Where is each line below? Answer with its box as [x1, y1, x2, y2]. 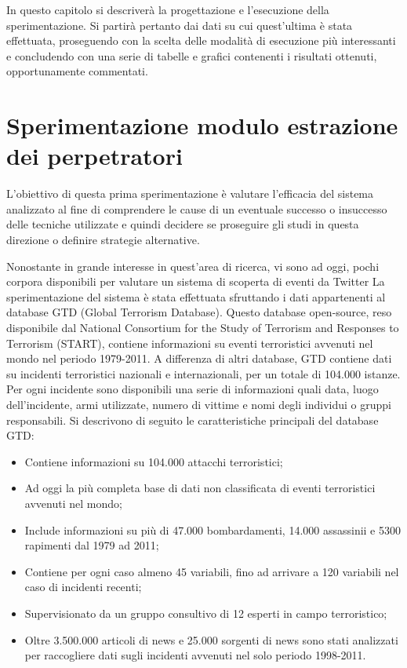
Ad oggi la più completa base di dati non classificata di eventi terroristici [24, 480, 376, 496]
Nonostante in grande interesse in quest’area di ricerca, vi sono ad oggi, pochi [6, 257, 380, 274]
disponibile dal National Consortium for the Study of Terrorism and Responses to [6, 319, 399, 336]
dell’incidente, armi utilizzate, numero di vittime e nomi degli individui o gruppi [6, 396, 391, 412]
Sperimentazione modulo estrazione [6, 109, 398, 141]
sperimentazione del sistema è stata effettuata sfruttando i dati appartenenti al [6, 288, 386, 305]
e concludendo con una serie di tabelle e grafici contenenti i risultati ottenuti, [6, 47, 377, 64]
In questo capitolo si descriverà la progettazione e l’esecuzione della [6, 2, 329, 17]
